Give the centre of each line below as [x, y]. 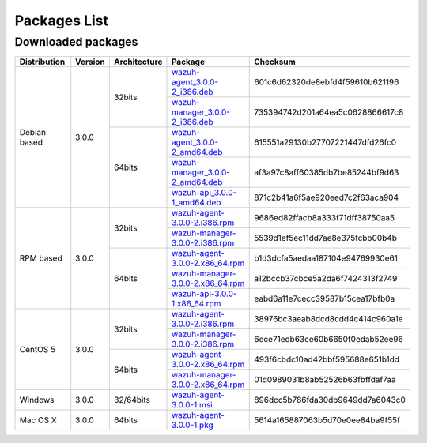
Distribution [42, 62]
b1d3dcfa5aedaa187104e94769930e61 [326, 258]
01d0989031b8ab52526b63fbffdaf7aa [325, 380]
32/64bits [132, 400]
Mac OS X [38, 420]
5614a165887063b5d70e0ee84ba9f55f [327, 420]
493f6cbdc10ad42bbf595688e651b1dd [327, 359]
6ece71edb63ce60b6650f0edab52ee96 [329, 340]
